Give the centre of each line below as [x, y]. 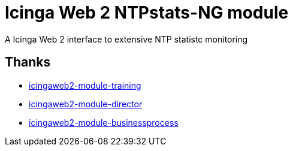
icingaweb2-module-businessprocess [104, 122]
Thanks [28, 62]
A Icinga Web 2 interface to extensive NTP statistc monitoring [126, 39]
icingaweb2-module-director [86, 104]
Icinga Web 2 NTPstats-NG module [147, 13]
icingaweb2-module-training [85, 85]
